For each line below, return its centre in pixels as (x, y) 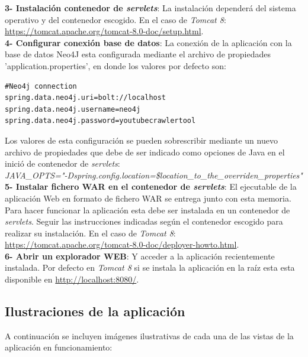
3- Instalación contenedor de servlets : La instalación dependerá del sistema (150, 8)
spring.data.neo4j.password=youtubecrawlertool (100, 121)
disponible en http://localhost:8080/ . (72, 279)
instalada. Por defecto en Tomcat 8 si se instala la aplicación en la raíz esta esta (150, 267)
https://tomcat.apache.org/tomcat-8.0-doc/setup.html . (104, 31)
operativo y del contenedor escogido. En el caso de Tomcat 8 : (115, 19)
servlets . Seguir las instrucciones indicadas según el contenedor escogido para (144, 221)
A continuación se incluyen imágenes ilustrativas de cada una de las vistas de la (149, 335)
